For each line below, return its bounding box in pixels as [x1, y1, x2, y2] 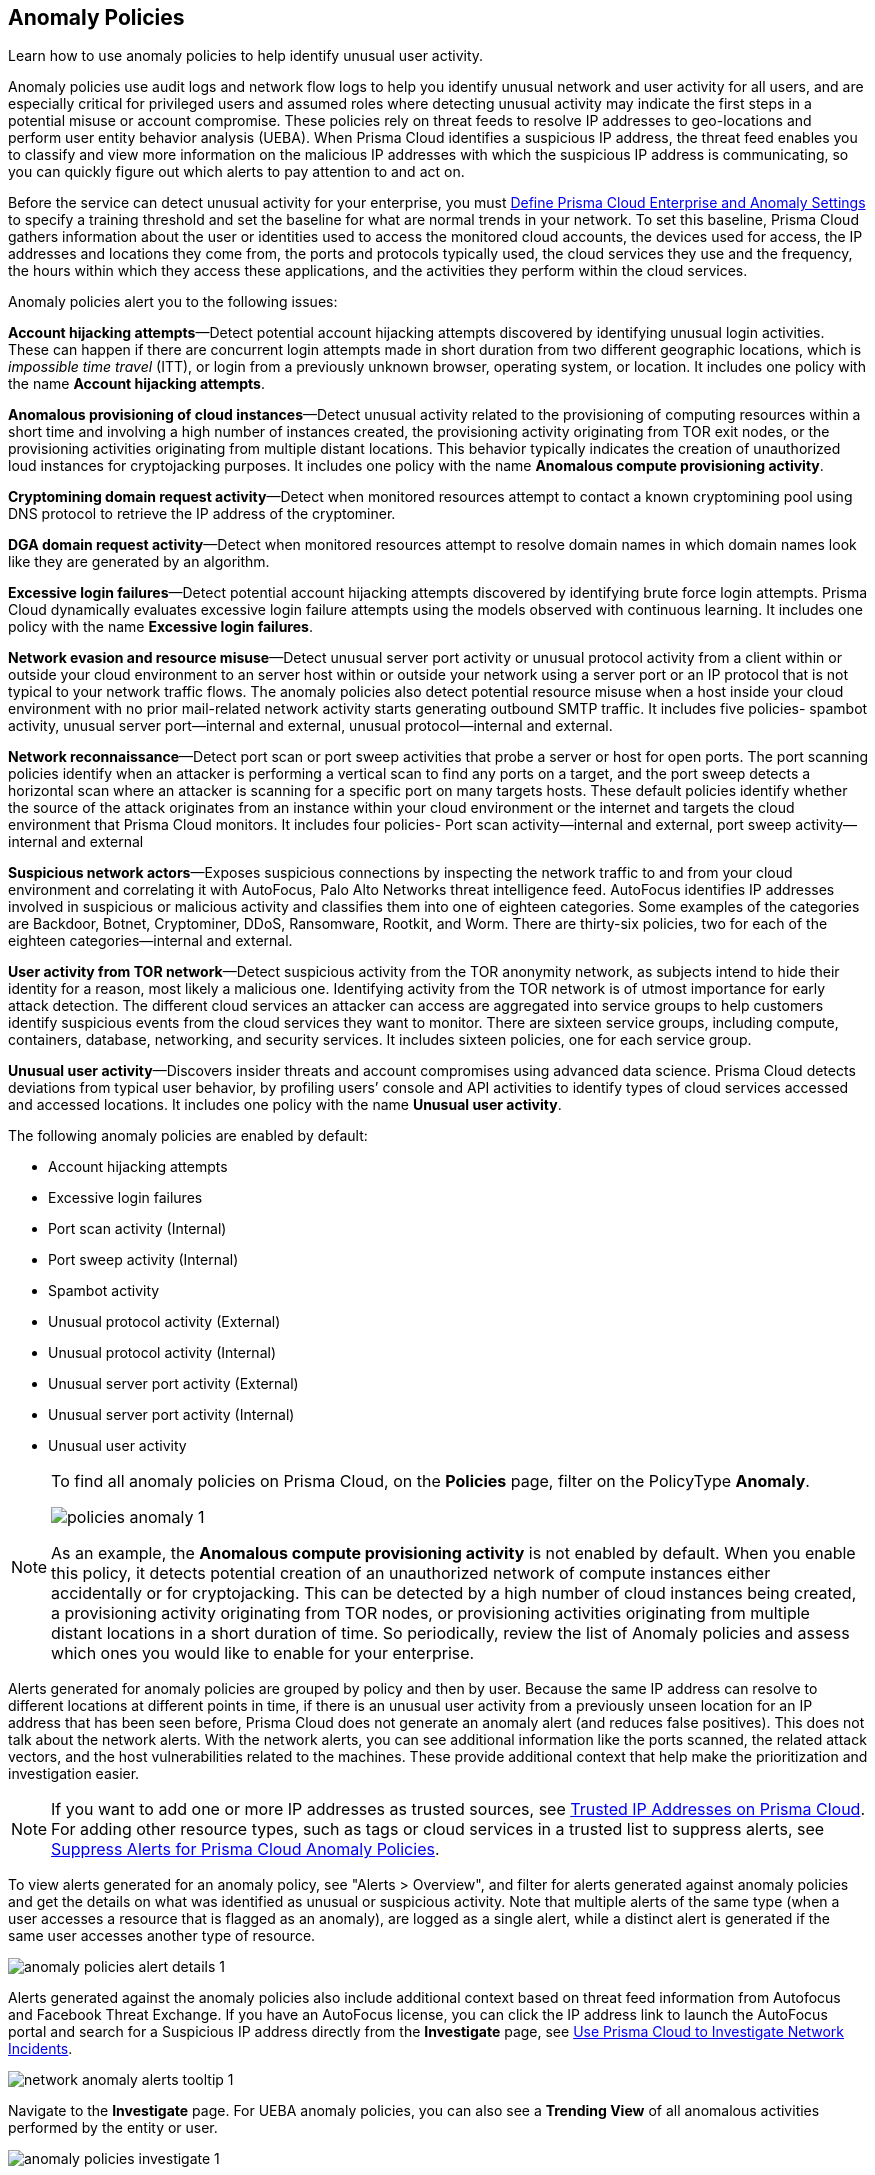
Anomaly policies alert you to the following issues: [8, 293, 338, 311]
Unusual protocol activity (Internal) [48, 1344, 276, 1362]
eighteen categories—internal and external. [8, 932, 293, 950]
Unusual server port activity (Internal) [48, 1406, 295, 1424]
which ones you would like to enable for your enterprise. [51, 1643, 475, 1664]
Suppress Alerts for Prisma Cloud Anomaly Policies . [51, 1839, 440, 1860]
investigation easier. [8, 1765, 140, 1783]
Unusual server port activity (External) [48, 1375, 299, 1393]
